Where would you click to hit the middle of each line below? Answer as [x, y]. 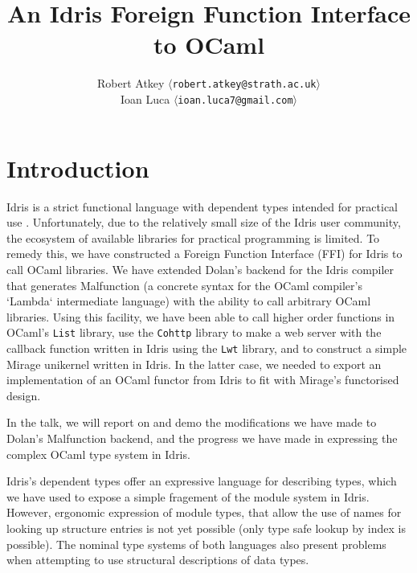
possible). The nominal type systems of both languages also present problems [196, 544]
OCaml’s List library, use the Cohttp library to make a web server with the [194, 332]
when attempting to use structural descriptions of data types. [158, 560]
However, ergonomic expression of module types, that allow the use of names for [204, 512]
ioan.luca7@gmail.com [235, 100]
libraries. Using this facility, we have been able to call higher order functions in [201, 316]
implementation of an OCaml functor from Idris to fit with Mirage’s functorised [203, 380]
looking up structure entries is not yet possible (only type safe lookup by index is [206, 528]
